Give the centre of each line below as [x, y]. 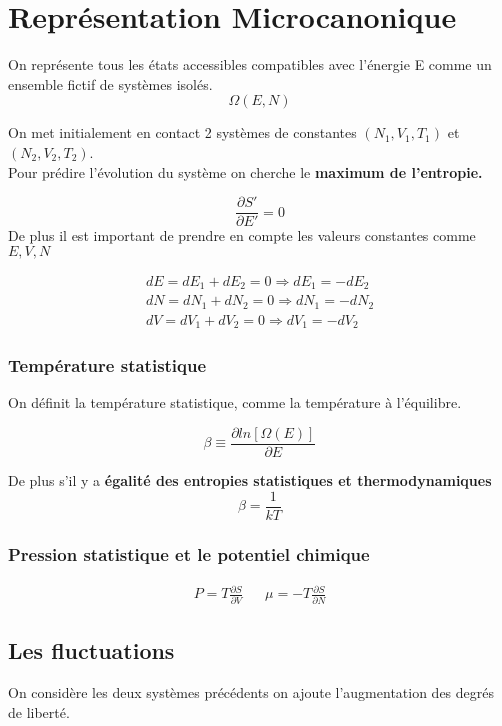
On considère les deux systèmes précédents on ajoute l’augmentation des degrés [251, 692]
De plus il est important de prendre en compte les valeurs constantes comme [242, 235]
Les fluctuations [91, 650]
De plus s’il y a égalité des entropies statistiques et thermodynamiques [250, 480]
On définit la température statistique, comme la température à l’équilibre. [235, 402]
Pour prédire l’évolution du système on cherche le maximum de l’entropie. [245, 171]
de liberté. [39, 711]
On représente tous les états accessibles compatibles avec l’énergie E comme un [250, 64]
